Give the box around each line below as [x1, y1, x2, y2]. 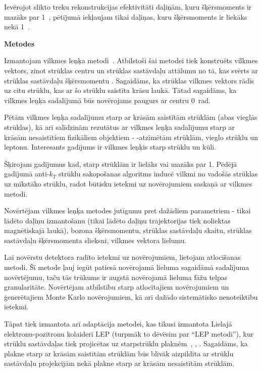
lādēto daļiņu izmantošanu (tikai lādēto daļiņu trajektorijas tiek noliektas [4, 215, 231, 225]
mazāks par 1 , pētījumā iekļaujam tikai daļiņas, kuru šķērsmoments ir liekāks [4, 11, 247, 22]
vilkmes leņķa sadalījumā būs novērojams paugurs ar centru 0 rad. [4, 95, 211, 105]
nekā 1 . [4, 21, 30, 32]
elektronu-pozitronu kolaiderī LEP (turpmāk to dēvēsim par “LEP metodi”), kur [4, 328, 254, 339]
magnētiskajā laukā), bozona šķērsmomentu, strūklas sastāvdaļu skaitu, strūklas [4, 225, 252, 236]
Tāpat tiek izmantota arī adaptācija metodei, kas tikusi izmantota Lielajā [4, 318, 232, 329]
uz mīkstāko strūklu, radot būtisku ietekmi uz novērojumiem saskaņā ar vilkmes [4, 178, 252, 189]
